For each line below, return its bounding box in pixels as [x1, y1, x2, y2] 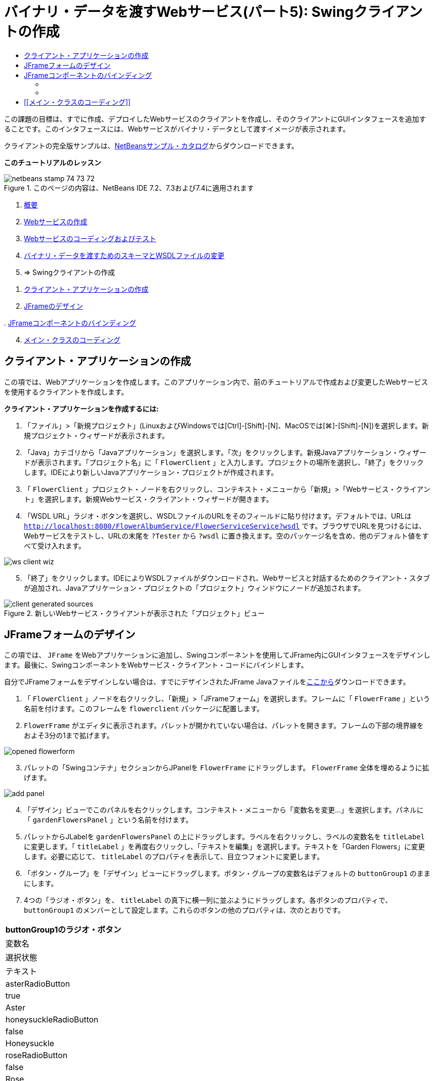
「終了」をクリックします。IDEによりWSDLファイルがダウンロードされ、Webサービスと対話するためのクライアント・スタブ [24, 573, 430, 582]
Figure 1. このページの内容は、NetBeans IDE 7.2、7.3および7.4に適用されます [4, 183, 254, 192]
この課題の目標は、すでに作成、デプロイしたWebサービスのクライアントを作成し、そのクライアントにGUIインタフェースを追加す [4, 114, 426, 123]
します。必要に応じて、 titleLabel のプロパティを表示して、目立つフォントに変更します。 [24, 852, 324, 861]
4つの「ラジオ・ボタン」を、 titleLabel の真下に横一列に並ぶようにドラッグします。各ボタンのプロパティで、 [24, 896, 392, 905]
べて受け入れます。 [24, 541, 86, 550]
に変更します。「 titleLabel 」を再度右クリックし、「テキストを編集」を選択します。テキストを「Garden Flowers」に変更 [24, 842, 425, 851]
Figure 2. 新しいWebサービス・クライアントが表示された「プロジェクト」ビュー [4, 608, 265, 617]
